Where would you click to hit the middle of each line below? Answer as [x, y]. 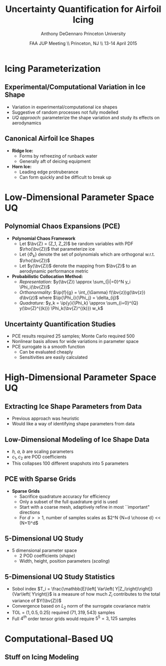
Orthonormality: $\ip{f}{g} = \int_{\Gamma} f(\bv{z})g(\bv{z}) [82, 293]
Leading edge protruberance [49, 172]
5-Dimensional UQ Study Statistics [60, 577]
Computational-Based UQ [59, 639]
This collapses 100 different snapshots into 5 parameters [70, 463]
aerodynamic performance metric [54, 271]
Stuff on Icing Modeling [42, 657]
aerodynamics [26, 123]
